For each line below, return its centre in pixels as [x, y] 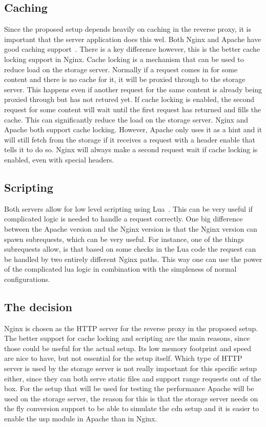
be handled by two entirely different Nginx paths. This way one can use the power [133, 259]
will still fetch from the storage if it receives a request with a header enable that [130, 139]
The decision [38, 306]
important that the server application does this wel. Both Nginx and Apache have [133, 39]
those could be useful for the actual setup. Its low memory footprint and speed [128, 348]
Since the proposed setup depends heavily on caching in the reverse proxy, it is [128, 29]
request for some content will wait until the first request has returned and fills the [133, 109]
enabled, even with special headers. [59, 159]
